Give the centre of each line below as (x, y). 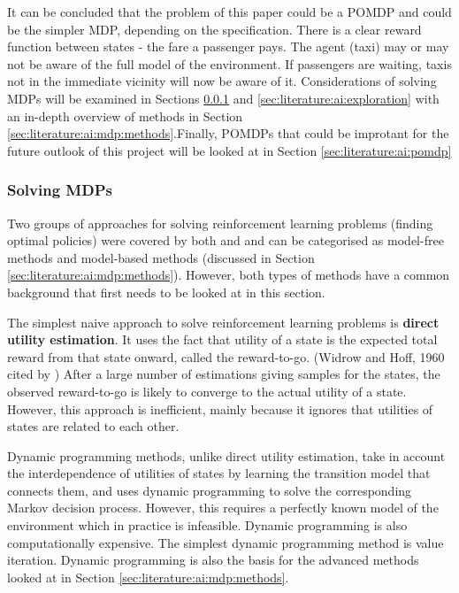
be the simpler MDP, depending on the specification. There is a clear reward (214, 29)
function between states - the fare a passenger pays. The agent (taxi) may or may (228, 46)
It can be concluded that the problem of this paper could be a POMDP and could (229, 12)
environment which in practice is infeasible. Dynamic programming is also (207, 525)
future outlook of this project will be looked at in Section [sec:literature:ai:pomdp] (229, 150)
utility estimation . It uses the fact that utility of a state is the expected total (222, 339)
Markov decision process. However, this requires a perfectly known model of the (223, 508)
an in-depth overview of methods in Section (125, 116)
